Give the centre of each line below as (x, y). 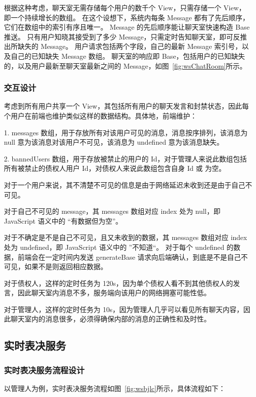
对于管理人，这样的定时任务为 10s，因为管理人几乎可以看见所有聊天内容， (124, 309)
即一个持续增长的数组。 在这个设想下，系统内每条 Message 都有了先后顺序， (127, 17)
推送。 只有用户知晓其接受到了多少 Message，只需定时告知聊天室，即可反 (122, 36)
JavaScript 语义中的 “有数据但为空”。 (63, 220)
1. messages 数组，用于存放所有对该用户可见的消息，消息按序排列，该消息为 (126, 132)
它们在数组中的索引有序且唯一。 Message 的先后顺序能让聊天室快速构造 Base (127, 27)
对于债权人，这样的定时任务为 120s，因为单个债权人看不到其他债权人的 (119, 283)
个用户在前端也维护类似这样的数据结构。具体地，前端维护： (100, 115)
